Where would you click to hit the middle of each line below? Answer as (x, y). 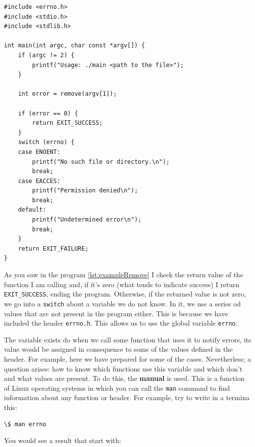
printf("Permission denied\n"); (85, 191)
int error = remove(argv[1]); (67, 94)
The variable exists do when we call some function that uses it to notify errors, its (128, 339)
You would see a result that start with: (63, 440)
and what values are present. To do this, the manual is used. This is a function (124, 378)
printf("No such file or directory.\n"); (101, 162)
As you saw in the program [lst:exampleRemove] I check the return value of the (124, 275)
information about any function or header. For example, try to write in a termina (127, 397)
